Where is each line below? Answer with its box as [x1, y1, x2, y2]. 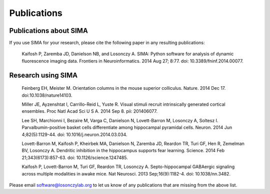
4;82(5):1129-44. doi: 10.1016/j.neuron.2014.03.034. [21, 131, 127, 137]
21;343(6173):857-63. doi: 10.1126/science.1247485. [21, 155, 128, 161]
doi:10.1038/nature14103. [21, 92, 72, 98]
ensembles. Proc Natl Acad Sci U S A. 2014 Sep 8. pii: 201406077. [21, 108, 157, 114]
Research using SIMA [9, 71, 77, 79]
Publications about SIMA [9, 26, 88, 35]
